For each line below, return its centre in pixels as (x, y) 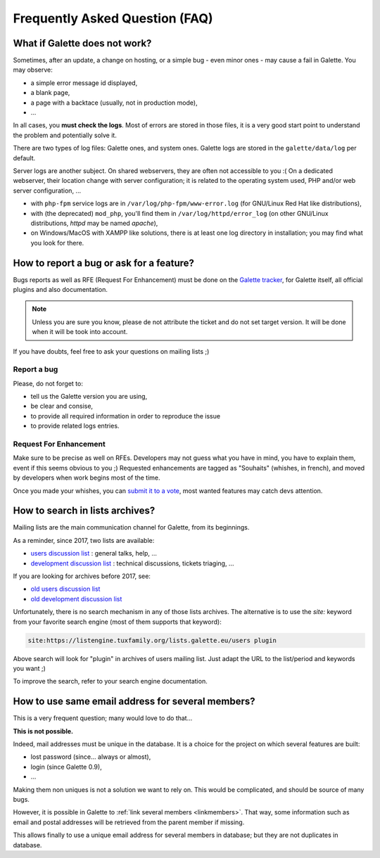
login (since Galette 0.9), (66, 767)
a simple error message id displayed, (84, 83)
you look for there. (57, 243)
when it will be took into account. (80, 332)
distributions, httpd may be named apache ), (94, 223)
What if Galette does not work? (82, 43)
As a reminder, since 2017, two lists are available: (84, 540)
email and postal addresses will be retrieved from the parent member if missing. (129, 822)
